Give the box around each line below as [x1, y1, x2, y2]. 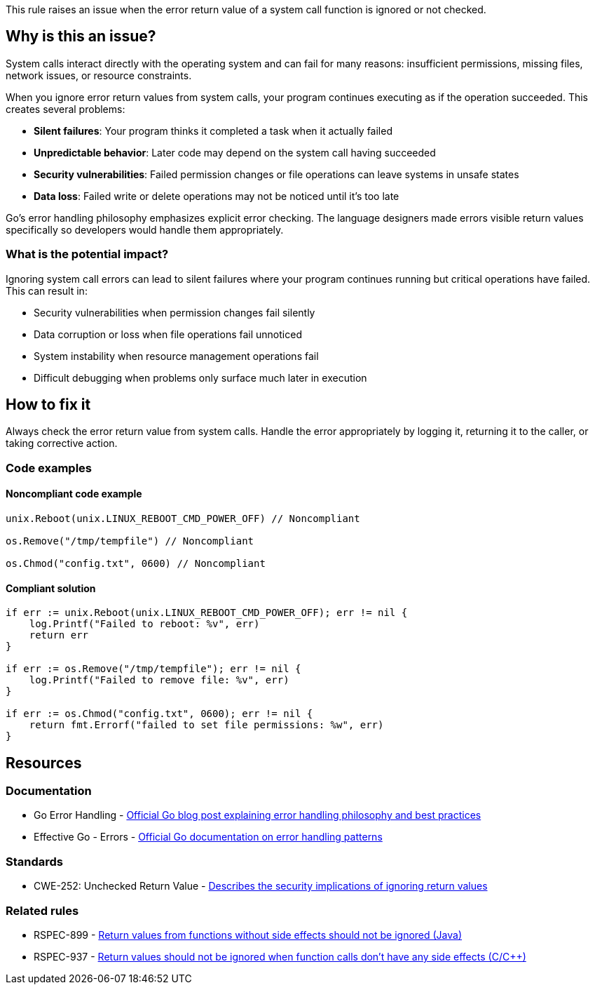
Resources [6, 754, 82, 772]
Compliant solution [6, 582, 96, 594]
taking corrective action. [6, 437, 118, 450]
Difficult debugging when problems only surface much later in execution [34, 371, 367, 384]
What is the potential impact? [6, 247, 169, 262]
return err [29, 629, 89, 641]
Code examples [6, 460, 93, 475]
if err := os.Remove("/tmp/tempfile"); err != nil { [6, 663, 301, 675]
